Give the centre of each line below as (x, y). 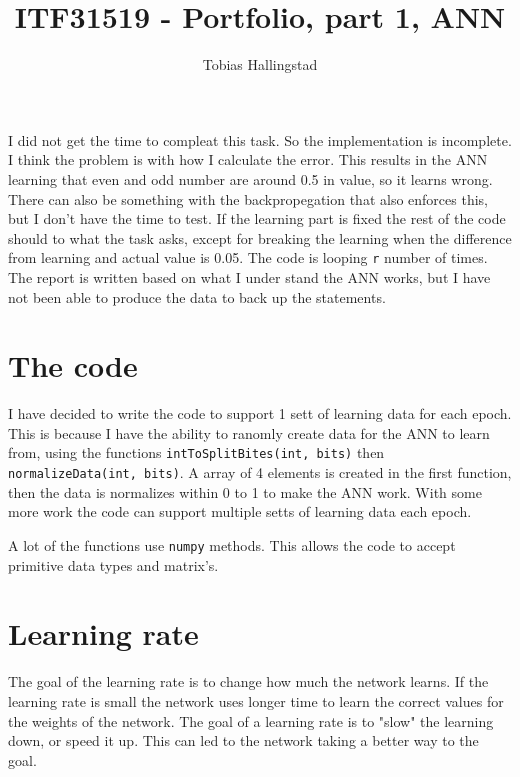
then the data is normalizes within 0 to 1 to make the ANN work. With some (245, 491)
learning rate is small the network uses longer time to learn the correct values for (256, 700)
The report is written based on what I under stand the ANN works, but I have (249, 276)
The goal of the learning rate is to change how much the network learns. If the (248, 681)
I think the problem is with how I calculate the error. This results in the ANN (248, 159)
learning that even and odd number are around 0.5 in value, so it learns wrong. (250, 178)
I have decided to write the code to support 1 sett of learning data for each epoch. (260, 413)
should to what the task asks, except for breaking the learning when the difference (260, 237)
